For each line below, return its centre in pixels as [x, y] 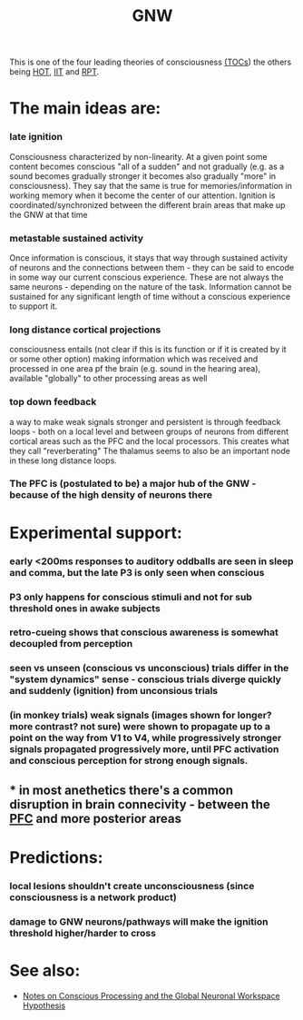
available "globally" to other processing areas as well [108, 379]
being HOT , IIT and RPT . [54, 72]
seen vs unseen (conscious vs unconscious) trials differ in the [149, 668]
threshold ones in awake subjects [85, 608]
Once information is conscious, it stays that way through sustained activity [149, 257]
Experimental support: [96, 533]
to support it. [33, 306]
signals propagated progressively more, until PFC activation [144, 749]
